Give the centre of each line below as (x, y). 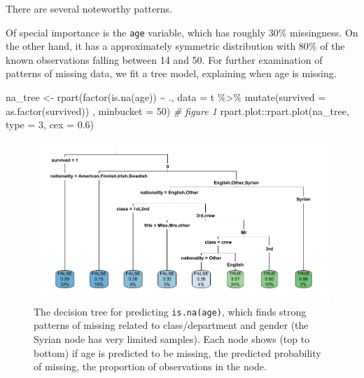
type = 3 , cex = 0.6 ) (50, 124)
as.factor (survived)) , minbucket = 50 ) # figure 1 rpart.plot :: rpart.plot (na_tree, (177, 110)
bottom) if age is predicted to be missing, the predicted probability (177, 352)
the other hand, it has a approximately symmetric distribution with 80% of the (175, 46)
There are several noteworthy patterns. (89, 8)
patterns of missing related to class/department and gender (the (171, 325)
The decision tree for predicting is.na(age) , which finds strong (170, 311)
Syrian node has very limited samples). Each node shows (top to (172, 338)
